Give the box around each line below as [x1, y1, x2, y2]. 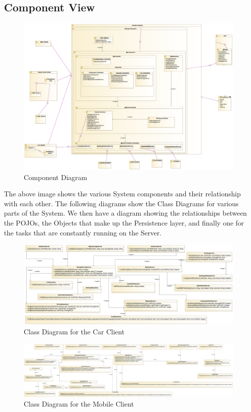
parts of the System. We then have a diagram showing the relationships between [4, 208, 247, 218]
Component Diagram [24, 172, 87, 182]
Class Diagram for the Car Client [24, 326, 125, 337]
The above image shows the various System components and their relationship [4, 188, 241, 199]
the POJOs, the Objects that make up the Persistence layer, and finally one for [4, 218, 244, 228]
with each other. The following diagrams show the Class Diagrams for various [4, 198, 239, 208]
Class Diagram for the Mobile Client [24, 399, 134, 409]
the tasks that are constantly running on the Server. [4, 227, 162, 237]
